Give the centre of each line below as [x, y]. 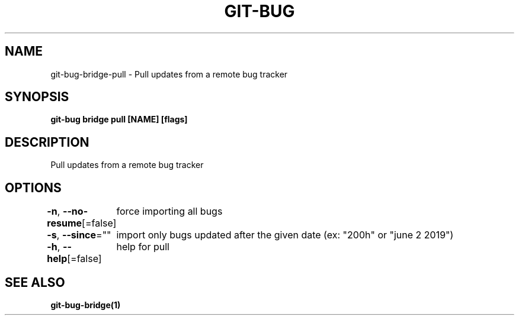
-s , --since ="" [79, 235]
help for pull [143, 247]
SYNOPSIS [37, 97]
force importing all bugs [169, 211]
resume [65, 223]
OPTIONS [33, 188]
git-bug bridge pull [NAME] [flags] [119, 119]
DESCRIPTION [47, 142]
